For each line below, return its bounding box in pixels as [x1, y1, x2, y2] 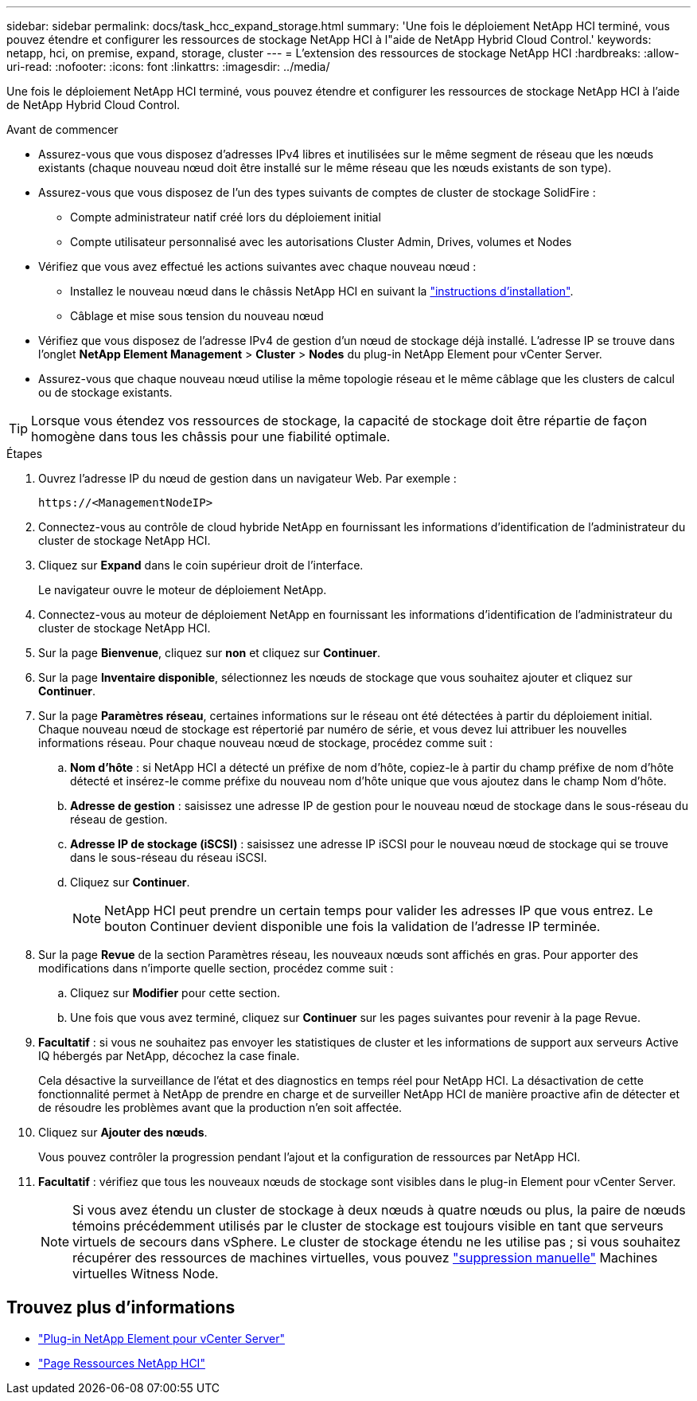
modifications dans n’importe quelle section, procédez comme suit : [38, 961, 394, 975]
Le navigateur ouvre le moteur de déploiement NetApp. [38, 583, 327, 597]
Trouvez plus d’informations [6, 1297, 236, 1318]
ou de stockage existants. [38, 385, 173, 399]
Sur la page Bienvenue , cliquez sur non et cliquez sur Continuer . [38, 646, 381, 659]
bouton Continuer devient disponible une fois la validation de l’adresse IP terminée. [104, 918, 601, 934]
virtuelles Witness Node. [72, 1266, 219, 1282]
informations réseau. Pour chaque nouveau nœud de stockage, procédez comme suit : [38, 736, 493, 749]
